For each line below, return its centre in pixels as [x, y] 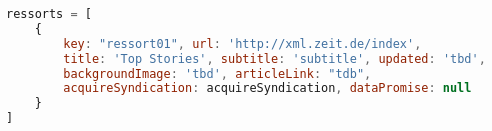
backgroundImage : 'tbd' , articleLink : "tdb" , [217, 73]
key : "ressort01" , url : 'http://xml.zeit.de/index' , [242, 43]
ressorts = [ [49, 14]
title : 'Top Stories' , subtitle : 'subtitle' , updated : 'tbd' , [274, 58]
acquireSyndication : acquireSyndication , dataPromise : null [267, 88]
